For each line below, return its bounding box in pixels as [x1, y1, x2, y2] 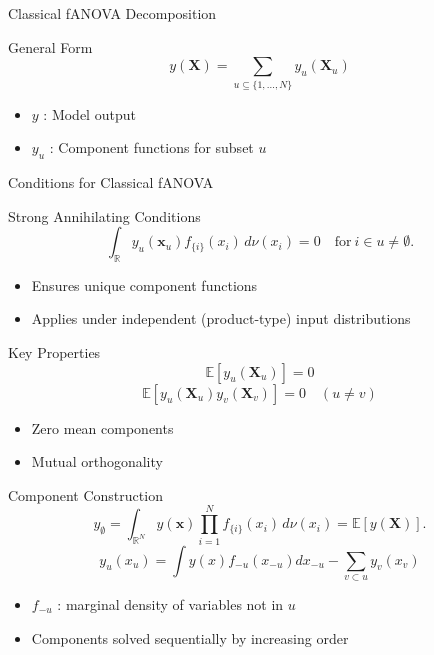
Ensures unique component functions [31, 274, 258, 295]
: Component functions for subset [49, 137, 254, 158]
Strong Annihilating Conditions [8, 205, 201, 226]
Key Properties [8, 342, 101, 363]
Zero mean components [31, 417, 174, 438]
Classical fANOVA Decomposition [8, 3, 217, 23]
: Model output [43, 103, 136, 124]
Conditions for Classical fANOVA [8, 171, 214, 192]
